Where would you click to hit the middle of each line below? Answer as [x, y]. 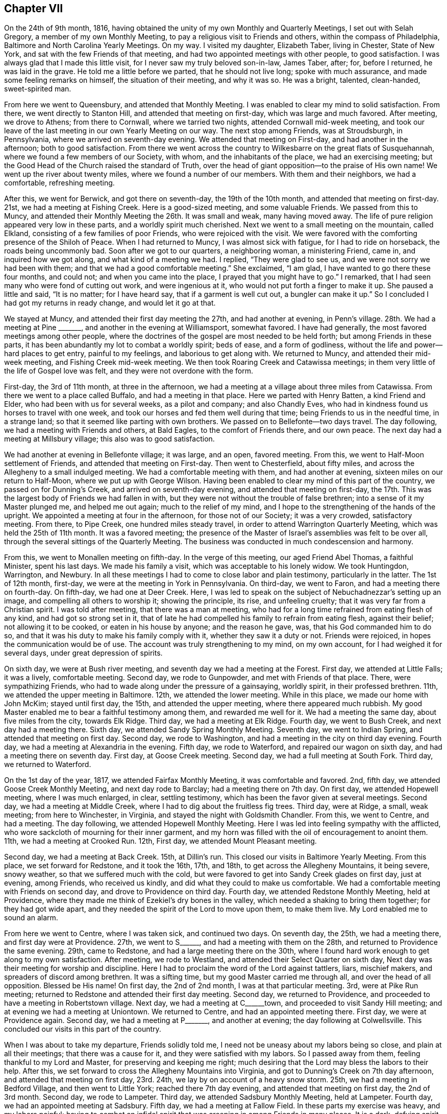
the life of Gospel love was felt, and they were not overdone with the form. [129, 371]
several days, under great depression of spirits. [83, 653]
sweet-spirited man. [38, 89]
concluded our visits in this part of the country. [83, 1029]
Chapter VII [34, 8]
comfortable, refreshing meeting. [59, 183]
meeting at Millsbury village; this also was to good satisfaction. [109, 439]
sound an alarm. [31, 918]
